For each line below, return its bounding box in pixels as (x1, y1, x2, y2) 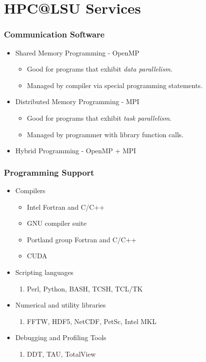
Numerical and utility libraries (15, 300, 106, 310)
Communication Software (4, 28, 105, 40)
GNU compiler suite (27, 218, 86, 228)
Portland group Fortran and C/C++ (27, 234, 137, 244)
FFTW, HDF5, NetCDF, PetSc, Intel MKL (27, 316, 156, 326)
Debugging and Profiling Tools (15, 332, 106, 343)
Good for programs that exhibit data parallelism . (27, 64, 172, 74)
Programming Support (4, 166, 94, 178)
